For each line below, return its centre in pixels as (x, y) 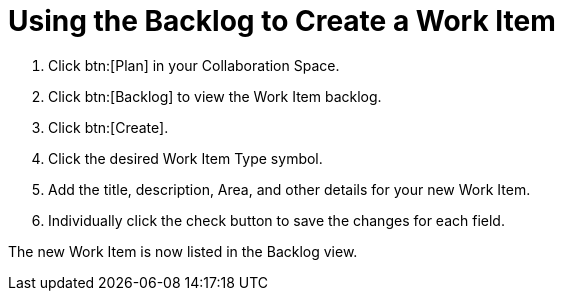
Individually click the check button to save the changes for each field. (276, 220)
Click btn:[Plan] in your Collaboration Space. (194, 65)
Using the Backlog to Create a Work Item (282, 21)
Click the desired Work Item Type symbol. (185, 158)
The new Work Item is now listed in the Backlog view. (183, 251)
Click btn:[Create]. (108, 127)
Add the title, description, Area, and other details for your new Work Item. (289, 189)
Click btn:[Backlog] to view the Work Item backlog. (215, 96)
